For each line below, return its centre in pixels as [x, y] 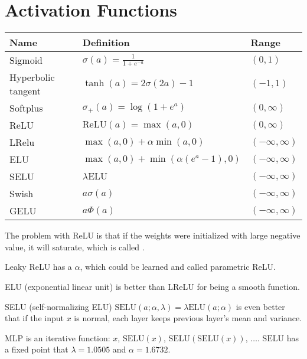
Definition [106, 43]
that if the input [34, 318]
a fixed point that [37, 349]
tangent [25, 91]
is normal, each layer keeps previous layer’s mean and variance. [188, 318]
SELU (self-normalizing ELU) [58, 306]
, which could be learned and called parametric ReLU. [178, 267]
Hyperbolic [32, 77]
